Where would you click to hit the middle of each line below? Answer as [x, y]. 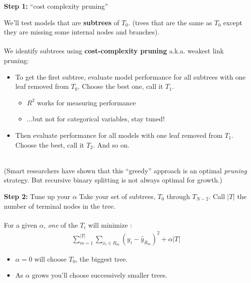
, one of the [61, 225]
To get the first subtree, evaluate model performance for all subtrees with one [130, 76]
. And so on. [111, 144]
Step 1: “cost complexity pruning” [56, 6]
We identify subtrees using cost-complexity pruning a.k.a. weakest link [114, 51]
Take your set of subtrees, [117, 196]
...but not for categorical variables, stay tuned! [96, 119]
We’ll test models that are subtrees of [62, 22]
